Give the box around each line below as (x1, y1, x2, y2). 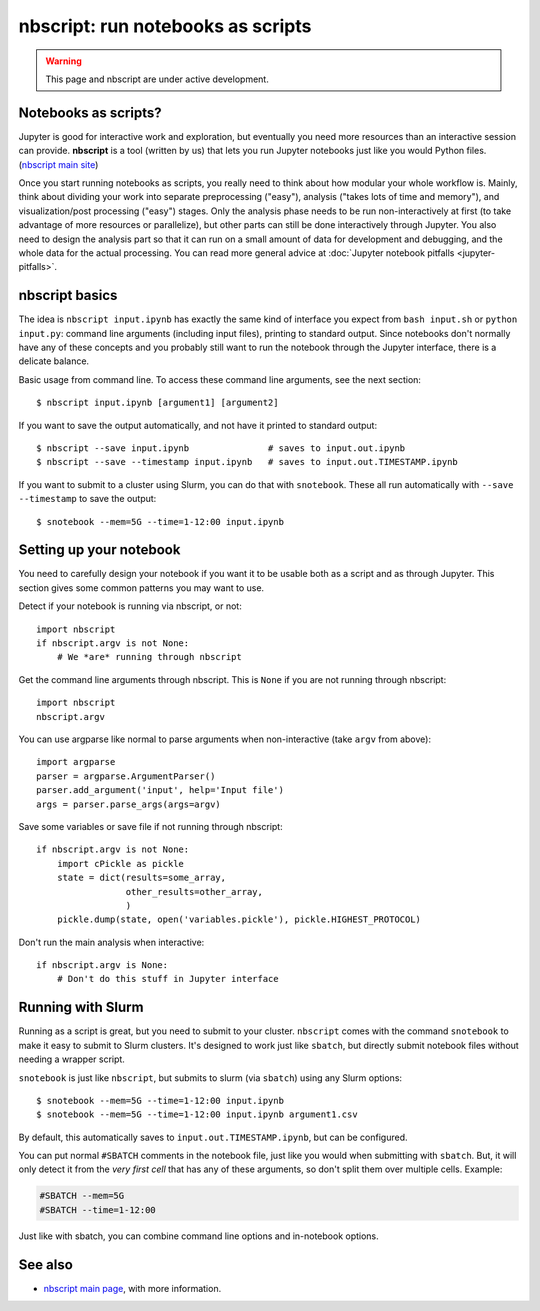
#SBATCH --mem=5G (39, 1190, 125, 1202)
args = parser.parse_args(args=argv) (36, 798, 222, 810)
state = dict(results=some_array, (56, 872, 227, 884)
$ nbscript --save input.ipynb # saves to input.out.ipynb (36, 443, 406, 454)
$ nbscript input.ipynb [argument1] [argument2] (36, 397, 279, 409)
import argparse (36, 756, 116, 768)
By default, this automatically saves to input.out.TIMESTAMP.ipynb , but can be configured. (18, 1131, 408, 1143)
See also (18, 1256, 74, 1273)
